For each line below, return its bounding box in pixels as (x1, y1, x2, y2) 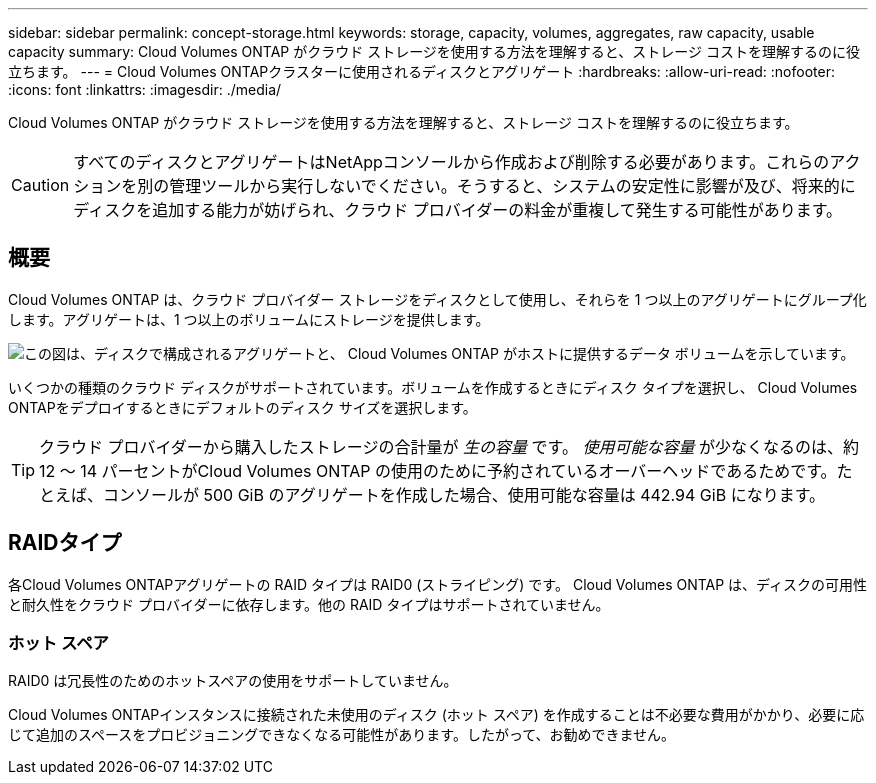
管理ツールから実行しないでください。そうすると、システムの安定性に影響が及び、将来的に (169, 176, 856, 196)
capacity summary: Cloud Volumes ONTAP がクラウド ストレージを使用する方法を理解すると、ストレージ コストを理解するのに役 (8, 43, 860, 60)
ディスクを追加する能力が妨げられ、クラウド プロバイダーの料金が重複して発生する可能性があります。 (73, 200, 843, 220)
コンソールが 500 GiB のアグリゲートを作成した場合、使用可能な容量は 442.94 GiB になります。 (103, 484, 826, 505)
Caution (11, 175, 70, 195)
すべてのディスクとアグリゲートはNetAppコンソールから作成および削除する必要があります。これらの (73, 152, 830, 172)
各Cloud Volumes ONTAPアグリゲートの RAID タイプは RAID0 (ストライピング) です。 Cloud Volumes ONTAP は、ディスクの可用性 (8, 575, 868, 593)
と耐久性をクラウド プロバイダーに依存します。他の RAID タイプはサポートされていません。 (8, 595, 610, 613)
